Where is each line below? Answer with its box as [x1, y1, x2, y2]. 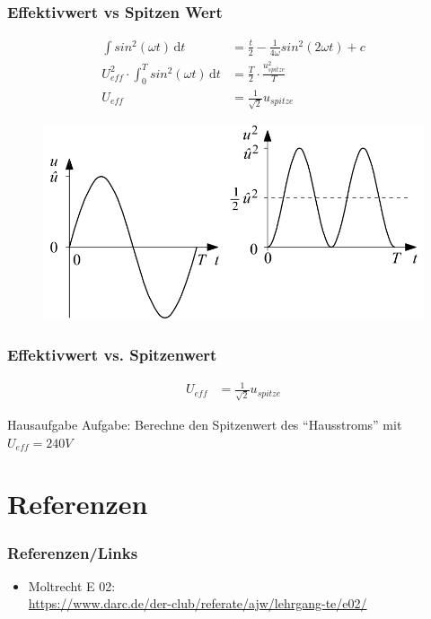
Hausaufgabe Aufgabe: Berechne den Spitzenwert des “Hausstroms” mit [7, 415, 402, 434]
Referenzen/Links [7, 541, 138, 563]
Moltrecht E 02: [28, 576, 116, 595]
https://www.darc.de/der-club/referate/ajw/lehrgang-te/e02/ [28, 594, 367, 613]
